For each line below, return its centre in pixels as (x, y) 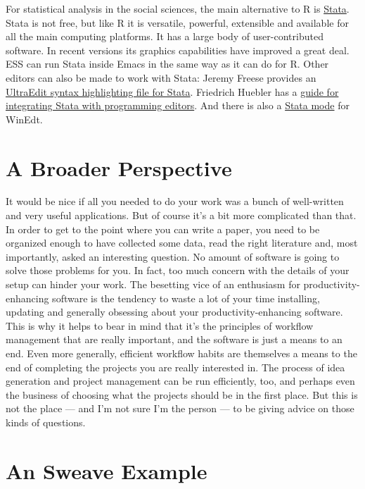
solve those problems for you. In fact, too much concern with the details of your (178, 270)
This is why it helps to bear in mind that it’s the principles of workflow (160, 325)
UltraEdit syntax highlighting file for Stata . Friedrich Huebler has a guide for (172, 91)
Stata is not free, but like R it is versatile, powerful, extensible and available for (177, 22)
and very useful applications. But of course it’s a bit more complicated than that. (181, 215)
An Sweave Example (107, 470)
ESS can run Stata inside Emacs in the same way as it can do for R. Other (167, 64)
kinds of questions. (46, 422)
